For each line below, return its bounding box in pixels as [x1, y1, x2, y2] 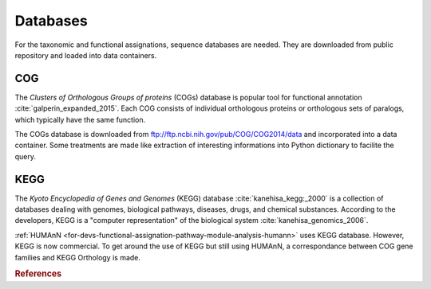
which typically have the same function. [14, 115, 146, 124]
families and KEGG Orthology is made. [14, 252, 141, 262]
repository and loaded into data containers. [14, 50, 157, 60]
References [14, 268, 62, 279]
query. [14, 151, 36, 161]
